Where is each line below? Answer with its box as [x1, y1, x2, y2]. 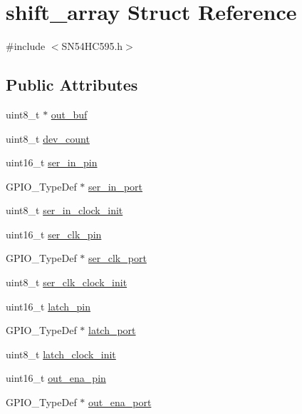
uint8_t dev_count [6, 131, 90, 146]
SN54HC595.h [61, 39, 123, 54]
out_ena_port [88, 395, 152, 410]
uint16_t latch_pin [6, 298, 91, 313]
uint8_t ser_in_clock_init [6, 203, 123, 218]
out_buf [51, 106, 88, 121]
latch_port [88, 323, 136, 338]
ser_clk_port [88, 251, 147, 266]
